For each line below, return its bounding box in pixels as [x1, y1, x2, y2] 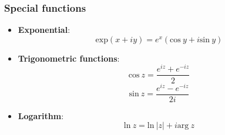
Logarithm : [18, 109, 64, 122]
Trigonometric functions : [18, 52, 120, 64]
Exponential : [18, 23, 70, 36]
